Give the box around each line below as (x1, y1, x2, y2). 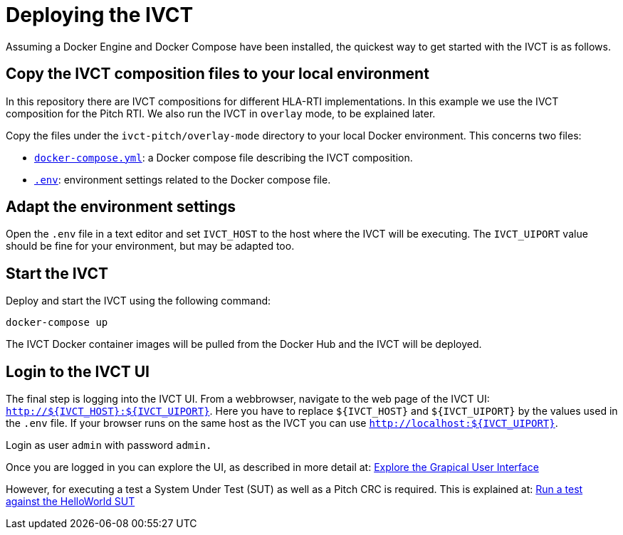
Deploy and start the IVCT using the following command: (6, 295, 271, 307)
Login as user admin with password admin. (6, 439, 212, 452)
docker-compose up (6, 317, 108, 329)
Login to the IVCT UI (6, 362, 150, 381)
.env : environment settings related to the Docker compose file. (34, 173, 331, 186)
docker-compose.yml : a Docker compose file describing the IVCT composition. (34, 151, 413, 164)
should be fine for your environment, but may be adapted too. (6, 240, 295, 253)
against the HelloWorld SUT (6, 495, 135, 508)
